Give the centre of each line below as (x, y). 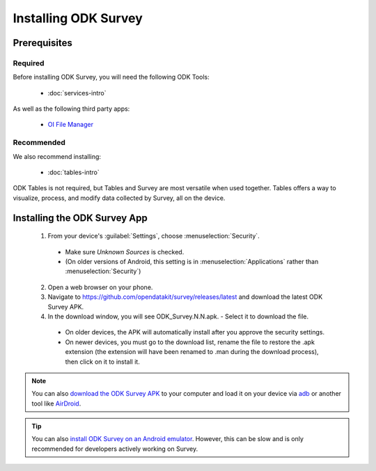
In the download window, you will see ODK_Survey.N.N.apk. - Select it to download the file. (178, 316)
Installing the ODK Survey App (80, 218)
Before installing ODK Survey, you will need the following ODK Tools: (111, 77)
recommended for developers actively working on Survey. (115, 449)
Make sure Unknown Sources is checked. (125, 252)
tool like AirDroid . (56, 403)
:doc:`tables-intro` (74, 172)
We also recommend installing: (57, 156)
